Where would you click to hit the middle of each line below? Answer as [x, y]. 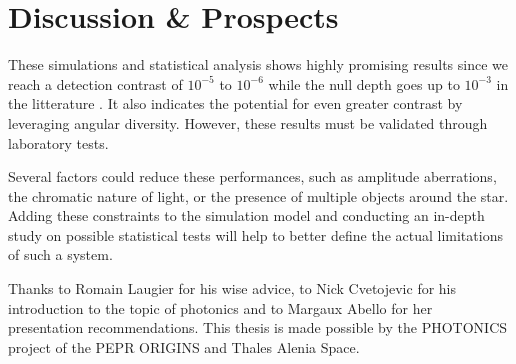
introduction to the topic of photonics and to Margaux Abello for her [220, 307]
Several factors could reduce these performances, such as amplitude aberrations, [252, 176]
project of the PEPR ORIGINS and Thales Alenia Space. [184, 346]
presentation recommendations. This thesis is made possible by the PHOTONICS [258, 327]
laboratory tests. [58, 142]
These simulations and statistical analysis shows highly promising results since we [258, 64]
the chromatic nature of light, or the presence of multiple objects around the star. [258, 195]
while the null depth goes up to [364, 83]
